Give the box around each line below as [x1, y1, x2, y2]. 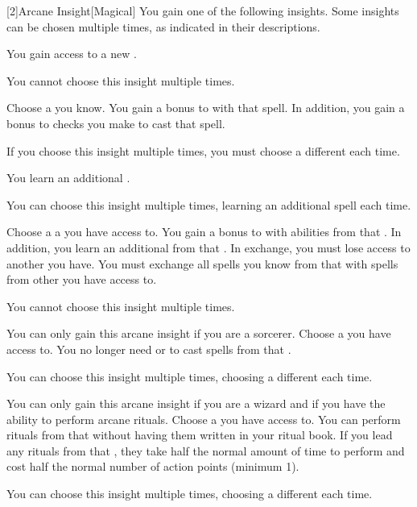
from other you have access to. [6, 271, 157, 288]
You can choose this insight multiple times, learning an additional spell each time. [6, 196, 411, 213]
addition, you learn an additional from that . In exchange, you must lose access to [6, 239, 411, 256]
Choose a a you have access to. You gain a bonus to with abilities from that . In [6, 223, 402, 240]
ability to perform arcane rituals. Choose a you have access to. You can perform [6, 410, 401, 427]
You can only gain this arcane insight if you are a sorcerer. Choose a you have [6, 325, 391, 342]
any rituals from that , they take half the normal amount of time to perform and [6, 442, 405, 459]
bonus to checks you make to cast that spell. [6, 114, 225, 131]
